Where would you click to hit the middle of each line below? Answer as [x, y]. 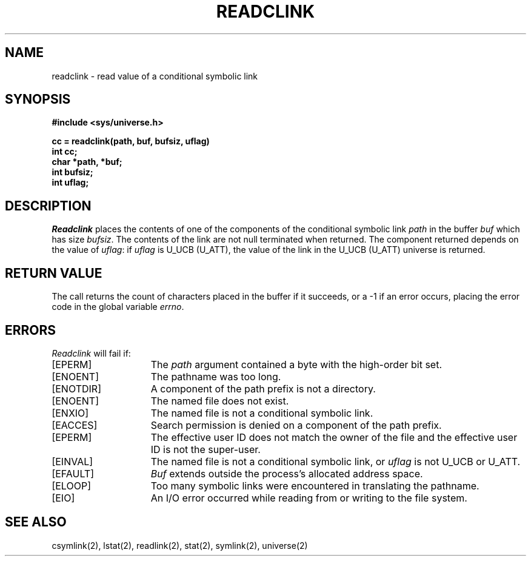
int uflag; [70, 183]
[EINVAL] [72, 461]
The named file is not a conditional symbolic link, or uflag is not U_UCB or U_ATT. [336, 461]
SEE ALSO [36, 522]
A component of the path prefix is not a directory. [263, 388]
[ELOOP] [71, 485]
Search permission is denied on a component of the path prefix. [296, 425]
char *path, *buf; [87, 162]
